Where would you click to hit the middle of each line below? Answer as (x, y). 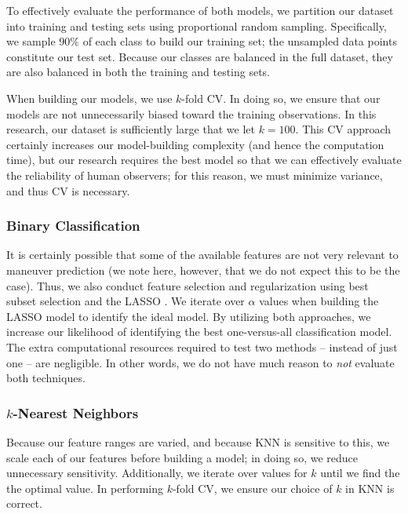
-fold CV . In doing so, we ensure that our (281, 98)
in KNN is (370, 488)
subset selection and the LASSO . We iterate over (126, 301)
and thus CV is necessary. (68, 190)
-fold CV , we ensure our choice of (252, 488)
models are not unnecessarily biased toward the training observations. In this (191, 113)
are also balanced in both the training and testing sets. (138, 72)
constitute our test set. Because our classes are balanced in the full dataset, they (200, 56)
